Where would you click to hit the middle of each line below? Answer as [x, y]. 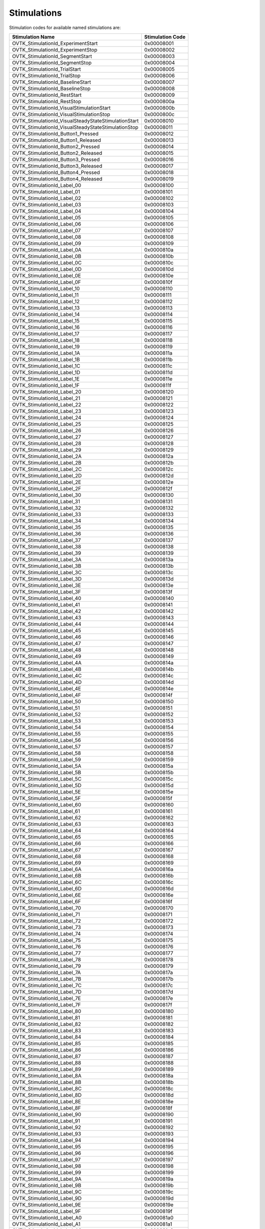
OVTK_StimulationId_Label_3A [47, 559]
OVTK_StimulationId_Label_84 [47, 1037]
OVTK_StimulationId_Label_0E [46, 275]
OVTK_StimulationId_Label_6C [47, 882]
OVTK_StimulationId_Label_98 [47, 1166]
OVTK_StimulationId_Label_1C [46, 366]
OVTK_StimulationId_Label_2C [47, 469]
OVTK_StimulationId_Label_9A [47, 1179]
